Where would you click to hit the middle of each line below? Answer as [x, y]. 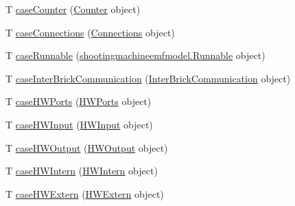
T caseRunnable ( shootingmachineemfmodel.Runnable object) [135, 55]
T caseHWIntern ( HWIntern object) [82, 171]
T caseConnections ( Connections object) [90, 32]
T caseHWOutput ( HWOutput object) [87, 147]
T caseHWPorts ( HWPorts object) [79, 101]
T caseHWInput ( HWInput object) [79, 124]
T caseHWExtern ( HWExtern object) [85, 193]
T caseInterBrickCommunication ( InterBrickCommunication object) [148, 78]
